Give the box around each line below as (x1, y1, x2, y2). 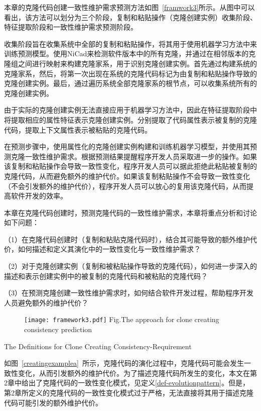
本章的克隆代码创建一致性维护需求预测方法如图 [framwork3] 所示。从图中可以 (4, 2, 255, 12)
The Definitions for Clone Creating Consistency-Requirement (4, 341, 192, 351)
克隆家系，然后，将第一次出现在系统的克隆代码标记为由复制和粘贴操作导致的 (4, 68, 257, 78)
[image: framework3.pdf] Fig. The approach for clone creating (24, 314, 219, 325)
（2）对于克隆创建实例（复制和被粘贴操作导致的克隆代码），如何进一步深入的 (4, 261, 257, 271)
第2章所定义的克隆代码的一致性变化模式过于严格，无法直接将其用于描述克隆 (4, 387, 253, 398)
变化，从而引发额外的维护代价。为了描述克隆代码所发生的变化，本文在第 (18, 367, 257, 378)
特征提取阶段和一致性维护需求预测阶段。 (4, 22, 138, 32)
